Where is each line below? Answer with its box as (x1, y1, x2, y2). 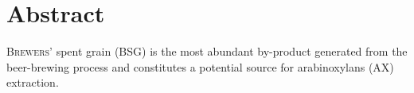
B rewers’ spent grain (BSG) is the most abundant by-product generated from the (6, 43, 408, 60)
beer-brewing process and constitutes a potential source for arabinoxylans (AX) (6, 58, 394, 75)
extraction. (6, 74, 59, 91)
